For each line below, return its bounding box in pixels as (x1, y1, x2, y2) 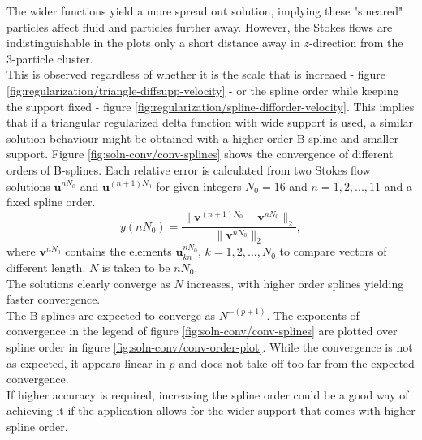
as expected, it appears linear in (6, 354, 166, 371)
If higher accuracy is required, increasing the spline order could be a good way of (6, 386, 409, 403)
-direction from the (308, 34, 403, 51)
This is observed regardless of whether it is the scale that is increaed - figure (6, 66, 386, 83)
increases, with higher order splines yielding (187, 274, 404, 291)
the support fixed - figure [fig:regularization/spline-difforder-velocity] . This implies (6, 97, 415, 114)
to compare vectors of (279, 243, 387, 260)
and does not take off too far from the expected (179, 354, 415, 371)
